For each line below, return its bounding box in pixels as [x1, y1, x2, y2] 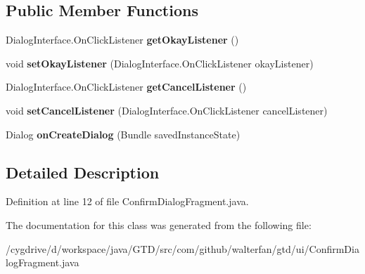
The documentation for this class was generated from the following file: [6, 217, 312, 232]
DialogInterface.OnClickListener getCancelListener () [6, 79, 247, 94]
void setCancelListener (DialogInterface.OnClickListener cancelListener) [6, 103, 328, 117]
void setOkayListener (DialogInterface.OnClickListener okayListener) [6, 56, 314, 70]
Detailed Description [6, 161, 160, 183]
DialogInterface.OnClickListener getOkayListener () [6, 32, 239, 47]
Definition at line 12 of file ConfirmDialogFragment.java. [6, 194, 249, 209]
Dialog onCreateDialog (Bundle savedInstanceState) [6, 126, 241, 141]
